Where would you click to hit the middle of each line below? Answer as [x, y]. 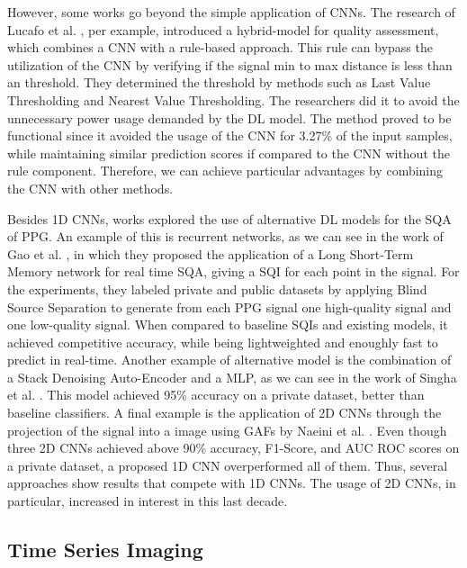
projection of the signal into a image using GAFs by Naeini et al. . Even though [227, 430]
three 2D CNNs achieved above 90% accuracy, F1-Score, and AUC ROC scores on [233, 448]
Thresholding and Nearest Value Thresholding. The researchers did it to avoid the [233, 99]
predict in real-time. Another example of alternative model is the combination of [229, 360]
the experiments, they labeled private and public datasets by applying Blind [217, 289]
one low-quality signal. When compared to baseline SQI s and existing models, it [228, 325]
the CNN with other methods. [90, 188]
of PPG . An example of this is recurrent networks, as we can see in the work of [225, 236]
